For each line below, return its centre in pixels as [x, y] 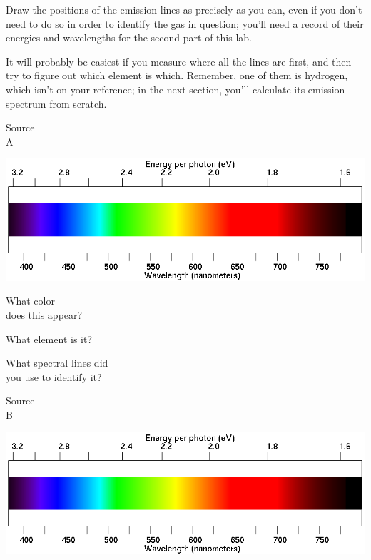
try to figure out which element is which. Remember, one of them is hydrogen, [177, 75]
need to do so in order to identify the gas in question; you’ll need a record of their [185, 23]
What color [30, 301]
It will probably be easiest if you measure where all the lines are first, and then [179, 61]
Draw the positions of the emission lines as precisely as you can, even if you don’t [184, 9]
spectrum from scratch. [56, 103]
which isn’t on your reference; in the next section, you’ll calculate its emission [176, 89]
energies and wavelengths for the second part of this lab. [129, 37]
